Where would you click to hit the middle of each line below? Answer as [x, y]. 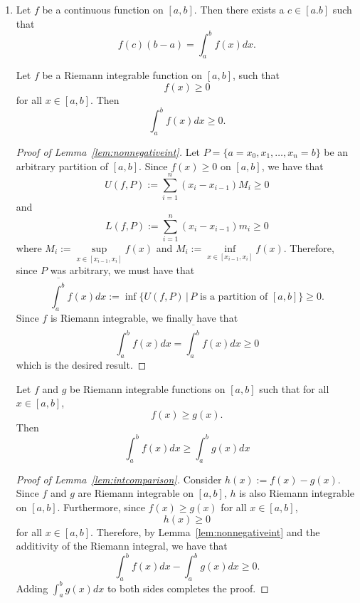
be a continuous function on [103, 9]
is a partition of [234, 297]
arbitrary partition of [62, 166]
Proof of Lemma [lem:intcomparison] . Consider [119, 479]
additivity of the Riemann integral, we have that [122, 546]
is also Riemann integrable [297, 493]
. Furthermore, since [101, 507]
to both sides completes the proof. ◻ [188, 588]
